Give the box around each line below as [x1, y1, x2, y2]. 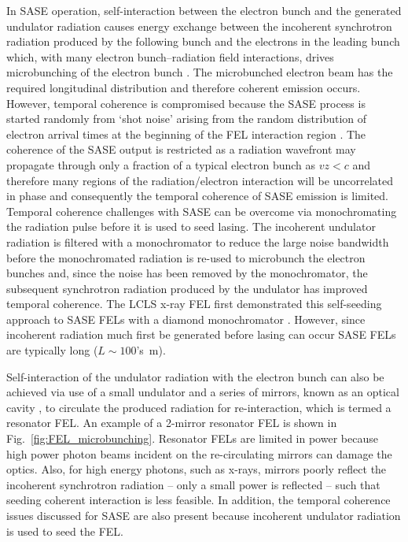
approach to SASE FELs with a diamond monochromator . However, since [6, 310, 366, 327]
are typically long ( [6, 342, 98, 358]
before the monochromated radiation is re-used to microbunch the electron [6, 249, 366, 265]
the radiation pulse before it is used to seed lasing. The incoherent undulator [6, 218, 376, 235]
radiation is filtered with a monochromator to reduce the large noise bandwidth [6, 233, 389, 250]
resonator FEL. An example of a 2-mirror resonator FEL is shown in [6, 414, 337, 431]
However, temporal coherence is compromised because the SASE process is [6, 95, 366, 111]
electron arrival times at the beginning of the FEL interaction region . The [6, 125, 366, 142]
